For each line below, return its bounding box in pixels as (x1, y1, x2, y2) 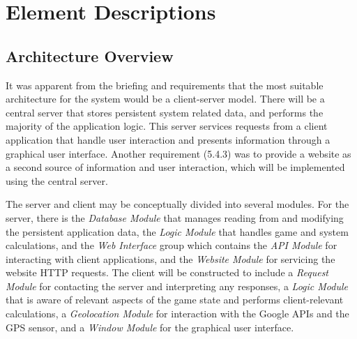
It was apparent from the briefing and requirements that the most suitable (6, 77, 324, 92)
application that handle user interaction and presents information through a (6, 132, 331, 146)
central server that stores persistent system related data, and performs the (6, 105, 324, 119)
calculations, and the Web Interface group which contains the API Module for (6, 238, 337, 253)
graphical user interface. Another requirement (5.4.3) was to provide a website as (6, 146, 351, 160)
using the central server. (6, 173, 108, 188)
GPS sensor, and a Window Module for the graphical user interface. (6, 319, 294, 334)
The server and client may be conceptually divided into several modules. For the (6, 197, 349, 211)
